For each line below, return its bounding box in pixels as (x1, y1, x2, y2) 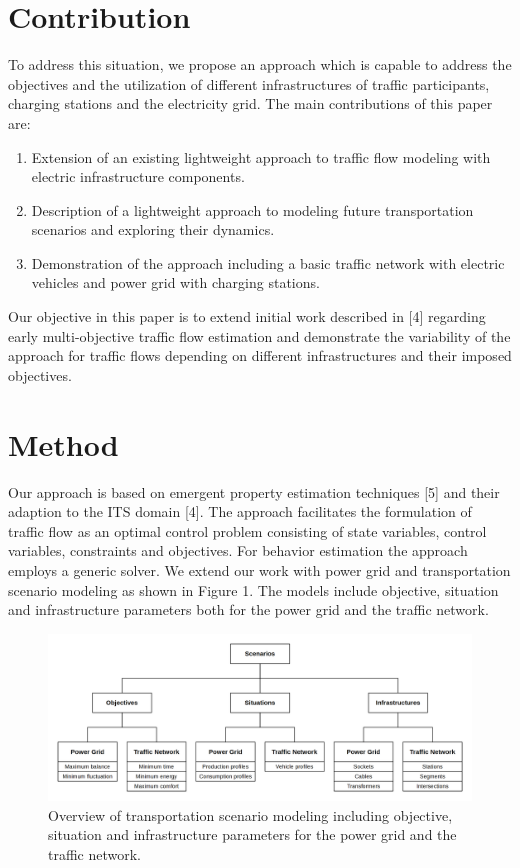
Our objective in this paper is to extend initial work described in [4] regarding (8, 306, 486, 327)
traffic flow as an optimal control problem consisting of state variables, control (8, 520, 487, 541)
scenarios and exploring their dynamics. (31, 219, 275, 240)
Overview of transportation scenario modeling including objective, (48, 804, 453, 825)
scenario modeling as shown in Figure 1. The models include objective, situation (8, 579, 499, 600)
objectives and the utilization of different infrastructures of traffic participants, (8, 73, 490, 94)
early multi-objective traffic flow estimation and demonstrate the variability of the (8, 325, 511, 346)
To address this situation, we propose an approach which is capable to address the (8, 54, 512, 75)
